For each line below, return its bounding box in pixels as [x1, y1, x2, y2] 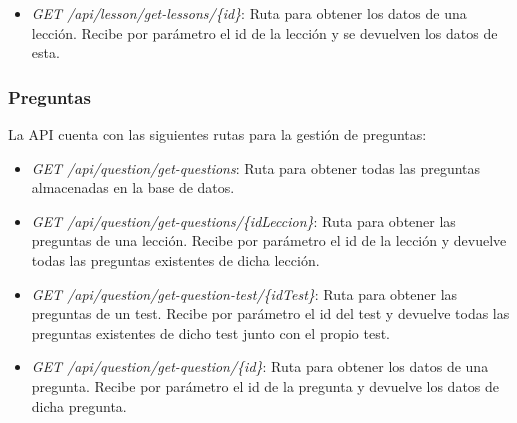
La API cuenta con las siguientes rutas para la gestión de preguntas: [8, 124, 427, 144]
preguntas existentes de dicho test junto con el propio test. [31, 322, 391, 343]
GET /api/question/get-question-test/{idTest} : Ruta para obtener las [31, 283, 458, 304]
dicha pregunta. [31, 395, 127, 416]
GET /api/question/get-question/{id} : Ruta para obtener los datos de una [31, 356, 489, 377]
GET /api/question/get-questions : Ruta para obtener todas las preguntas [31, 157, 481, 178]
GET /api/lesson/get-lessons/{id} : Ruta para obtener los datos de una [31, 3, 467, 23]
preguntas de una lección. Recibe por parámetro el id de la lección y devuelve [31, 230, 507, 251]
